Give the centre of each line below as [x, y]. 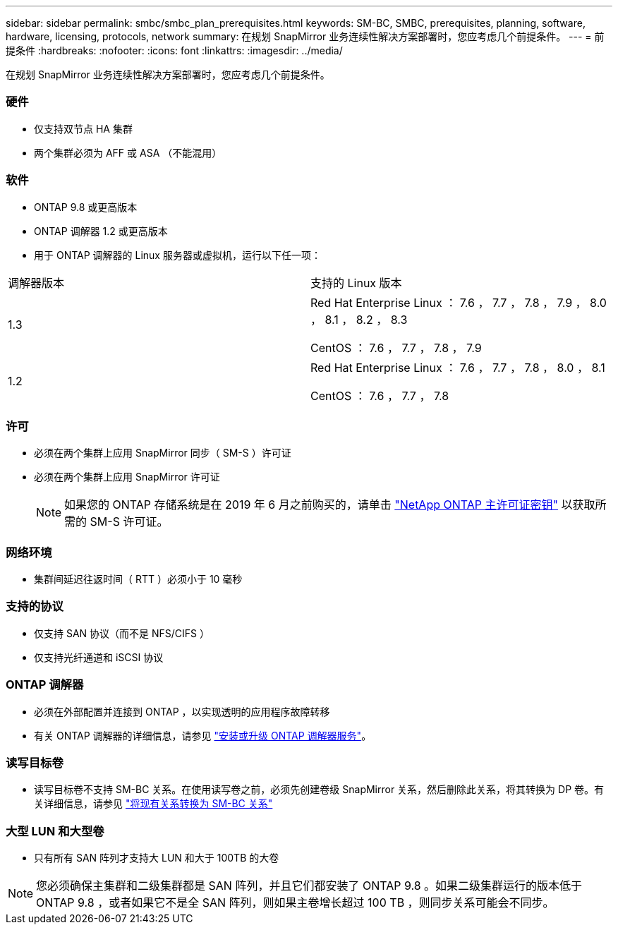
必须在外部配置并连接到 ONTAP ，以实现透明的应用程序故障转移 [182, 711]
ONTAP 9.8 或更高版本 [86, 207]
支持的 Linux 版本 [356, 283]
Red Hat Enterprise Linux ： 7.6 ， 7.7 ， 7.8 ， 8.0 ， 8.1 [458, 367]
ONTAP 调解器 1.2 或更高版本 [101, 231]
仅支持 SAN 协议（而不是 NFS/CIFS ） [122, 633]
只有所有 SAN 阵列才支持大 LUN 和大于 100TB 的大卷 [157, 858]
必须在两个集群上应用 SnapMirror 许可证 [127, 477]
